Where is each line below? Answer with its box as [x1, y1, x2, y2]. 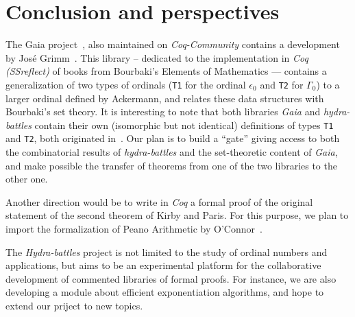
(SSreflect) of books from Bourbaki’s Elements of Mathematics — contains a [5, 64, 327, 78]
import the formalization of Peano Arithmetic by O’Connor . [5, 222, 262, 236]
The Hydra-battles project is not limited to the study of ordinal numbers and [5, 244, 328, 259]
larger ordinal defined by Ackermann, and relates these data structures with [5, 91, 324, 105]
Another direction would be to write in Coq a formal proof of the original [5, 194, 313, 209]
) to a [316, 77, 340, 91]
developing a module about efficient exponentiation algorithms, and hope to [5, 285, 324, 299]
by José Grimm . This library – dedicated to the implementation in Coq [5, 50, 308, 64]
